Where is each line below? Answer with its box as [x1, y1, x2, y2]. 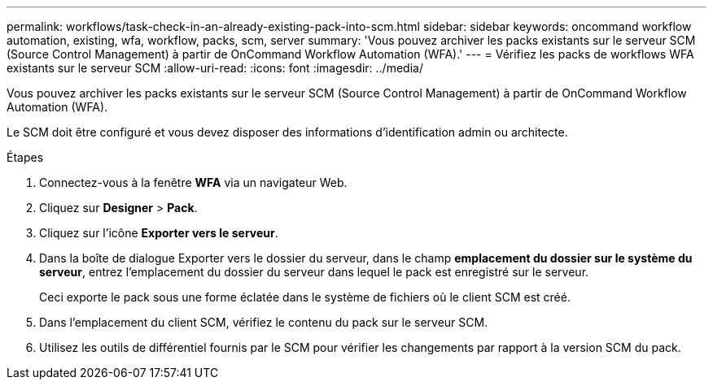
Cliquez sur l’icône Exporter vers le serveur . [39, 226, 278, 240]
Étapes [7, 150, 44, 164]
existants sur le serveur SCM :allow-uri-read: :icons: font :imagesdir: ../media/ [7, 61, 423, 75]
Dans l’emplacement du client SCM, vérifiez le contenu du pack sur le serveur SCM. [39, 315, 488, 329]
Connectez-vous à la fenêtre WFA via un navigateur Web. [39, 176, 348, 189]
